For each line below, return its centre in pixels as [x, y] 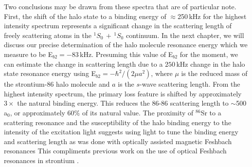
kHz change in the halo [211, 64]
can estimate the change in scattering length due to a [83, 64]
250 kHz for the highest [212, 16]
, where [162, 73]
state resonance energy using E [50, 73]
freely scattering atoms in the [48, 35]
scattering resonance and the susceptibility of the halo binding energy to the [118, 122]
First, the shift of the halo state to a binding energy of [85, 16]
